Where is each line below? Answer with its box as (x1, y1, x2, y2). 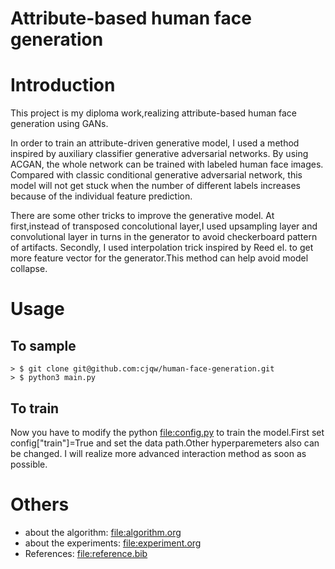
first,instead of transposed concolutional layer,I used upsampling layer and (10, 220, 318, 232)
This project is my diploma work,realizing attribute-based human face (10, 107, 297, 119)
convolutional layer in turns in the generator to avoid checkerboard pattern (10, 231, 318, 243)
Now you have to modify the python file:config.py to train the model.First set (10, 426, 325, 438)
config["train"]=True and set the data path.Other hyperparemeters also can (10, 437, 320, 449)
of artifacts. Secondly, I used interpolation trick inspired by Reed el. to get (10, 242, 314, 254)
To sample (10, 337, 77, 354)
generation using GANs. (10, 118, 109, 130)
